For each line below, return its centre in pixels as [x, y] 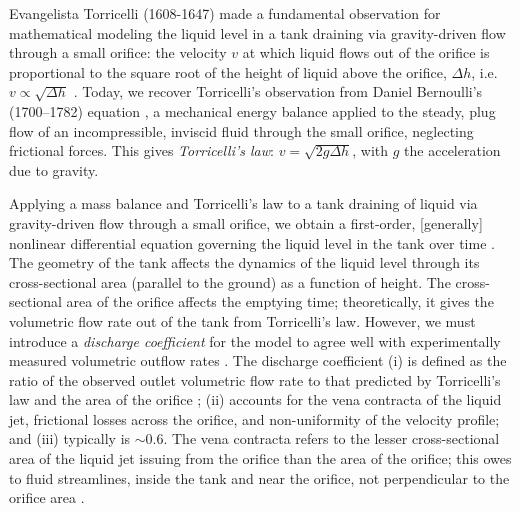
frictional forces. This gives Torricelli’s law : [141, 150]
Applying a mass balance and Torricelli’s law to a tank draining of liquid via [243, 203]
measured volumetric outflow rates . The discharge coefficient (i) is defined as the [258, 360]
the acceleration [452, 150]
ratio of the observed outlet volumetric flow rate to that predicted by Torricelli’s [255, 379]
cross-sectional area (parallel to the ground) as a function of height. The [230, 281]
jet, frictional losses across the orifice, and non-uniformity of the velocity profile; [254, 418]
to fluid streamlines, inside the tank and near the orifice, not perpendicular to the [259, 477]
